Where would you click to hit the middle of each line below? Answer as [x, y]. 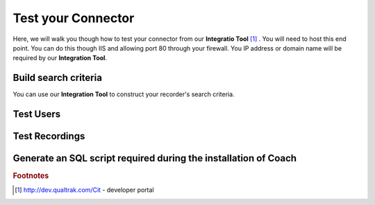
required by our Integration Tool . [60, 58]
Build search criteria [57, 78]
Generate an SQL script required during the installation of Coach [155, 158]
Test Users [37, 114]
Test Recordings [49, 136]
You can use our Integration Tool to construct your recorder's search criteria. [124, 94]
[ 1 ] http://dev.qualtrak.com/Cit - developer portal [84, 190]
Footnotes [31, 176]
